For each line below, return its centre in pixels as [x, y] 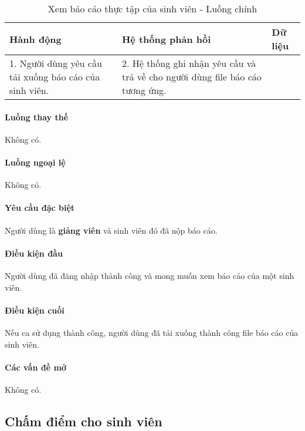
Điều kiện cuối [35, 310]
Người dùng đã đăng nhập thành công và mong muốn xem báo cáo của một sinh [150, 275]
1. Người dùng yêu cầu [56, 63]
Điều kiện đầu [34, 253]
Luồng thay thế [37, 117]
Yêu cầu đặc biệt [40, 208]
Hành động [35, 39]
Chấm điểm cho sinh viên [84, 421]
